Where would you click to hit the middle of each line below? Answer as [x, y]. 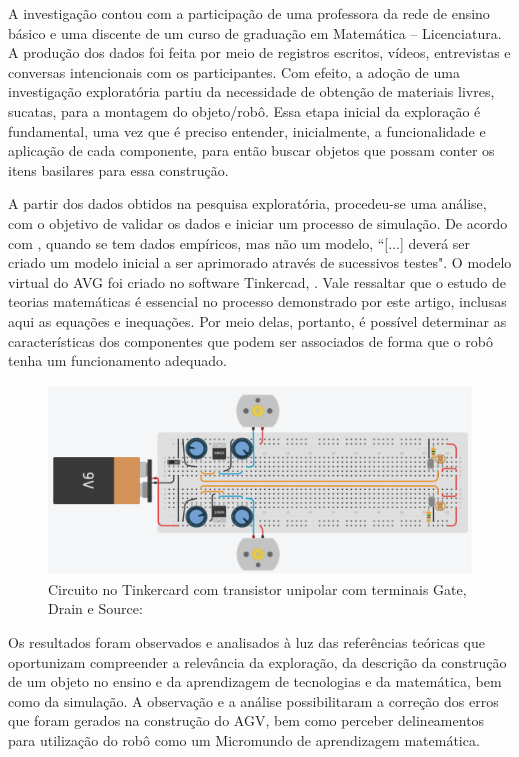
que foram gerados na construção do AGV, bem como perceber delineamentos [246, 720]
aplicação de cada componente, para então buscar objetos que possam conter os [251, 150]
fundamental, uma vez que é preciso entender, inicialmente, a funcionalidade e [247, 130]
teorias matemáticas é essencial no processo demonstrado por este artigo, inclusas [257, 301]
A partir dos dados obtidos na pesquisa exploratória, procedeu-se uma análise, [247, 203]
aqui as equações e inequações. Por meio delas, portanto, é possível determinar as [257, 320]
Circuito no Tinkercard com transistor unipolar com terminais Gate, [257, 588]
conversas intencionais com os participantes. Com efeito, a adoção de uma [234, 71]
